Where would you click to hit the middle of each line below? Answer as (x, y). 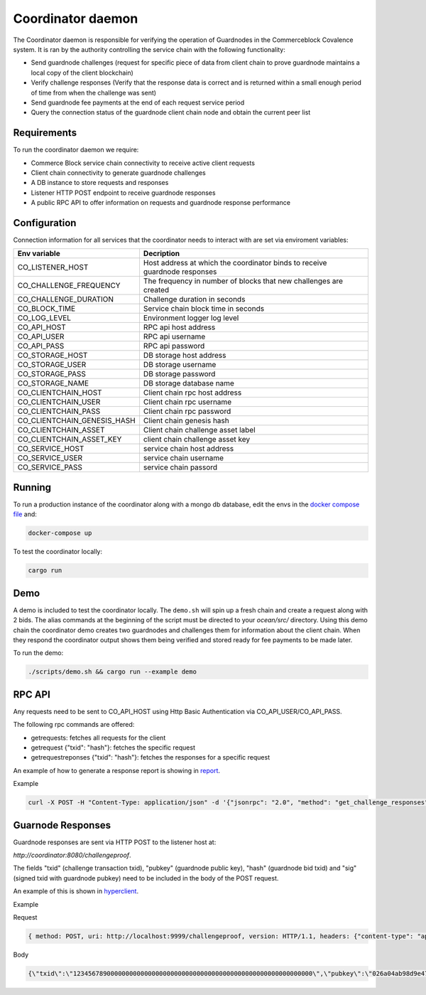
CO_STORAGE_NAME (53, 383)
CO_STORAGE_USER (52, 365)
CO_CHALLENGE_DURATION (65, 299)
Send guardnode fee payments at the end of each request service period (138, 102)
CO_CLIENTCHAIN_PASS (59, 411)
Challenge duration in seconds (194, 299)
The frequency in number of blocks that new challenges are (243, 281)
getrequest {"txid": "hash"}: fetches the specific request (113, 747)
